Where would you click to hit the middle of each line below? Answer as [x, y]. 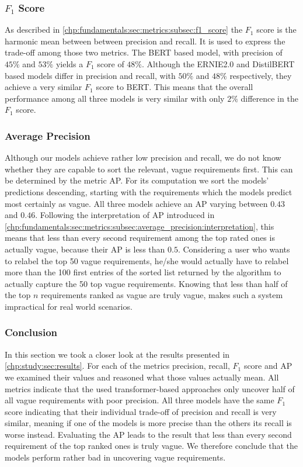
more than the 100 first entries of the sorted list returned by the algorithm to [143, 272]
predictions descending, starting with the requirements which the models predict [149, 191]
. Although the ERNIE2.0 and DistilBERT [218, 64]
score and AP [268, 366]
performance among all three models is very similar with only [115, 98]
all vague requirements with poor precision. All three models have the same [140, 400]
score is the [276, 30]
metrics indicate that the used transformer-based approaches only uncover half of [150, 388]
